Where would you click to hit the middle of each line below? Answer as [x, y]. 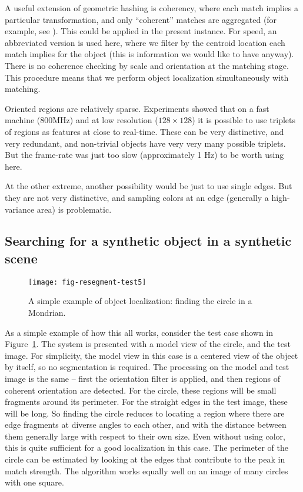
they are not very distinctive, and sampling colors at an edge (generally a [137, 197]
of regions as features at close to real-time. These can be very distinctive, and [144, 131]
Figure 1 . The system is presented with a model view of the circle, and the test [148, 344]
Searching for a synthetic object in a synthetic [148, 241]
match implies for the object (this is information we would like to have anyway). [149, 54]
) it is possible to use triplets [244, 120]
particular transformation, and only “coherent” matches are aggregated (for [141, 19]
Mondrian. [47, 312]
